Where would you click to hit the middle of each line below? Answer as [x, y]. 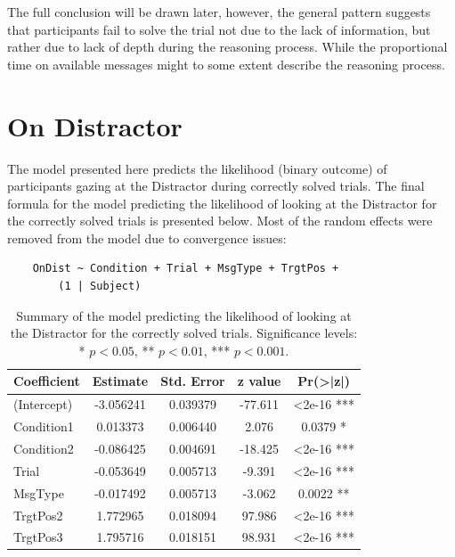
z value [259, 381]
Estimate [120, 381]
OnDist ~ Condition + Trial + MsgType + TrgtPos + [186, 269]
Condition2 [44, 448]
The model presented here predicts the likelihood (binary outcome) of [197, 168]
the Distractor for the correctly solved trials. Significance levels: [184, 333]
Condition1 [44, 426]
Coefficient [47, 381]
